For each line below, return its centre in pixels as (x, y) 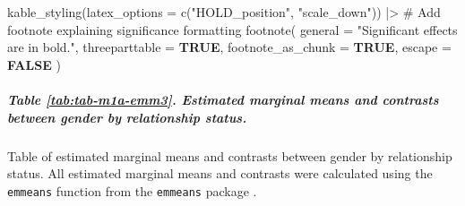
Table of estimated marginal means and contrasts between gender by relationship (230, 155)
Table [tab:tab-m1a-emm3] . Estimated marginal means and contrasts (223, 99)
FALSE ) (34, 64)
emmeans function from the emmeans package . (132, 190)
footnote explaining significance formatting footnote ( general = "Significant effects (232, 29)
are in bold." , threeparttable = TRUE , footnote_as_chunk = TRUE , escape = (229, 47)
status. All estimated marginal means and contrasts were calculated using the (220, 173)
